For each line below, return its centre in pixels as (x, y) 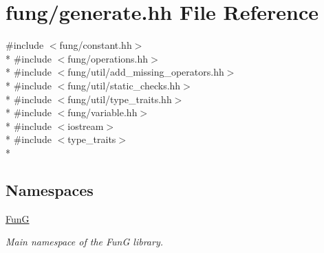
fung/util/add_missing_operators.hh (146, 72)
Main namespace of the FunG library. (84, 242)
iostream (86, 125)
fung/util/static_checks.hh (124, 85)
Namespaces (50, 189)
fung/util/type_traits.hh (120, 99)
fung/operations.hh (108, 58)
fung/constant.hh (96, 45)
